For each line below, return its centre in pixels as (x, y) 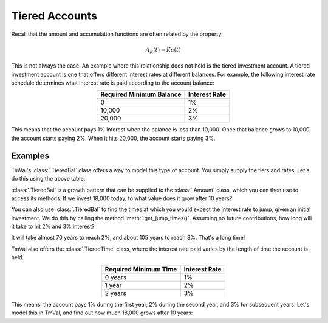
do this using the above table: (48, 179)
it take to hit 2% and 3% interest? (53, 227)
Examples (30, 155)
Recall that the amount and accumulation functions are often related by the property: (117, 34)
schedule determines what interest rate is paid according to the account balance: (113, 83)
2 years (116, 293)
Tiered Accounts (54, 16)
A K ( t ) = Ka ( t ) (163, 50)
